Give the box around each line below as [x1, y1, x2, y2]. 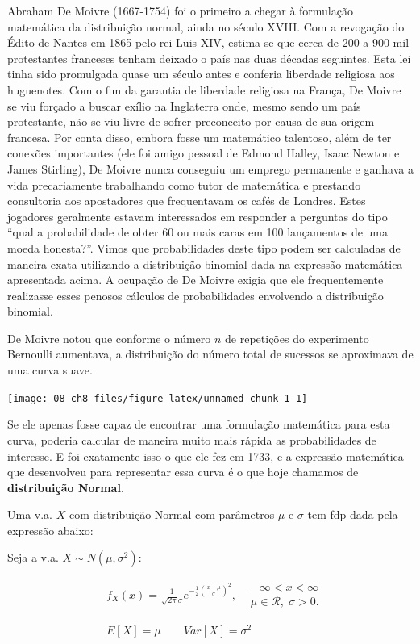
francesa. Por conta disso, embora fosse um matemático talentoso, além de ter [7, 128, 392, 145]
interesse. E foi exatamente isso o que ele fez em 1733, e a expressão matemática [7, 447, 404, 464]
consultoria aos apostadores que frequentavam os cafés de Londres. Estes [7, 192, 366, 209]
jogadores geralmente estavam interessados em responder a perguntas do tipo [7, 207, 388, 224]
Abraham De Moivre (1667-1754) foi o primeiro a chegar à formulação [7, 2, 353, 19]
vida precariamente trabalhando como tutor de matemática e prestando [7, 176, 361, 193]
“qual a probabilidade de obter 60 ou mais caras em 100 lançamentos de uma [7, 224, 389, 240]
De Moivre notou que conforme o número [7, 329, 211, 346]
